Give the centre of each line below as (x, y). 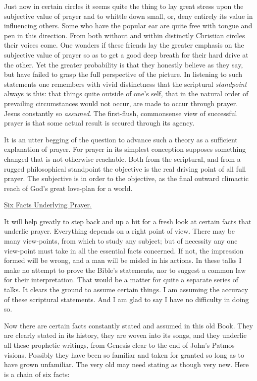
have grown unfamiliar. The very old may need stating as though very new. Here (127, 364)
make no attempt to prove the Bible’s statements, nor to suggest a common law (125, 270)
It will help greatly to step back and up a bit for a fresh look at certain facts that (128, 221)
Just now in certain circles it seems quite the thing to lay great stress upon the (124, 6)
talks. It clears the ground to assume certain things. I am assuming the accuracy (126, 289)
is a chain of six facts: (37, 374)
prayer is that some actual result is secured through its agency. (99, 123)
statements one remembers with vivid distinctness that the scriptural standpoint (126, 84)
